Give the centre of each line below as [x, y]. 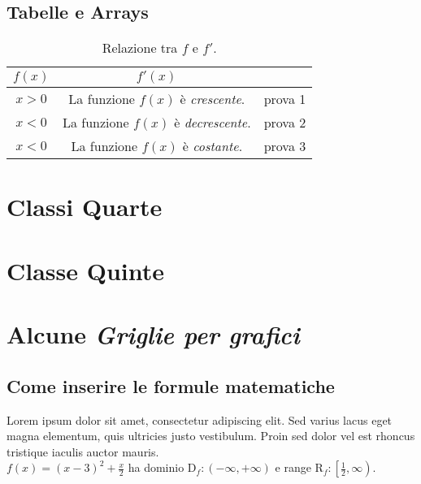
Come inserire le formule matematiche [171, 385]
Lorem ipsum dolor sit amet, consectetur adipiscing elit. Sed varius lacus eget [200, 419]
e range [293, 467]
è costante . [213, 146]
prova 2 [285, 123]
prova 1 [285, 99]
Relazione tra [140, 48]
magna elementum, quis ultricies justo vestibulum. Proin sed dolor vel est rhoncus [211, 436]
